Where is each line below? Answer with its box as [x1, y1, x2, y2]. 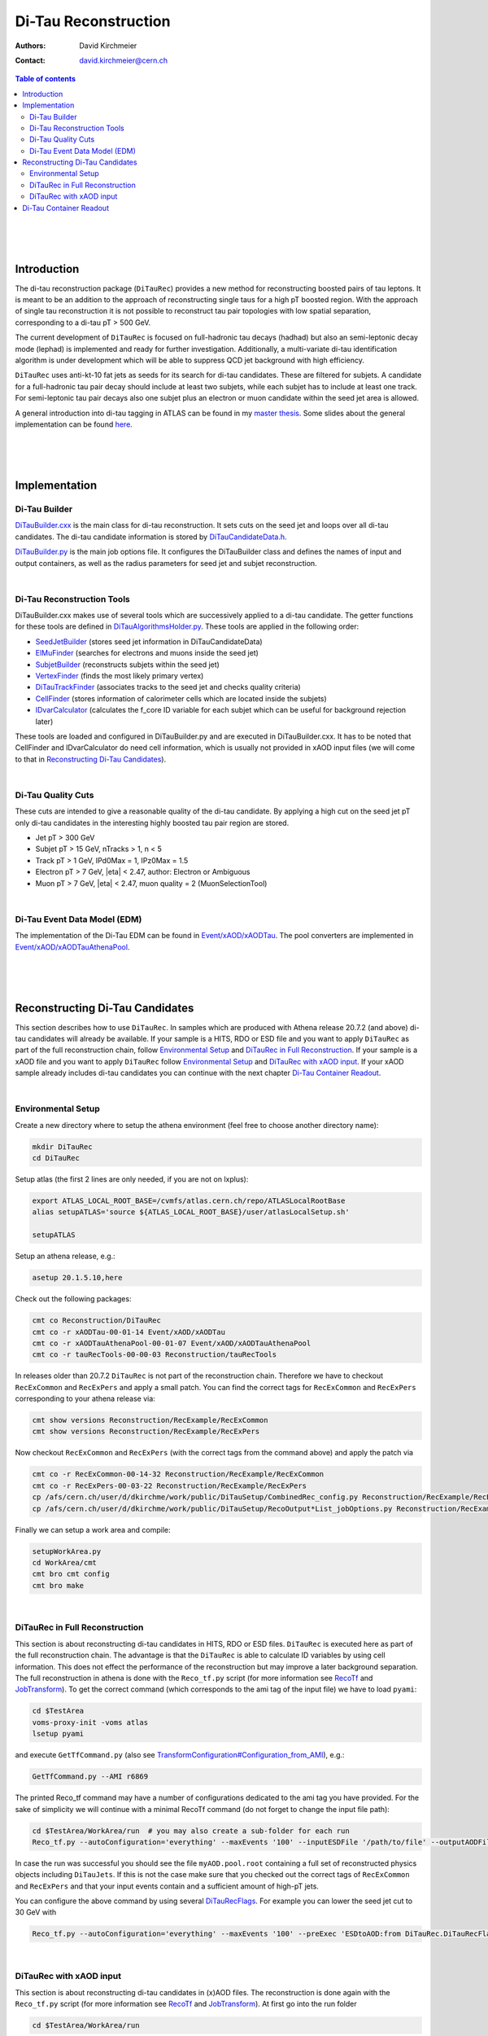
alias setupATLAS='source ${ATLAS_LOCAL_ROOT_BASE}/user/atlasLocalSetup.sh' [32, 1208, 350, 1217]
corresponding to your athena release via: [15, 1393, 156, 1404]
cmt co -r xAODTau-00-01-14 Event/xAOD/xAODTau [32, 1327, 225, 1336]
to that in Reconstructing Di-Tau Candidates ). [15, 754, 167, 764]
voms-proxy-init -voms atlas [32, 1718, 149, 1727]
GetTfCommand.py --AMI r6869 [32, 1772, 149, 1781]
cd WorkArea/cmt [32, 1558, 98, 1567]
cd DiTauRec [32, 1153, 81, 1163]
